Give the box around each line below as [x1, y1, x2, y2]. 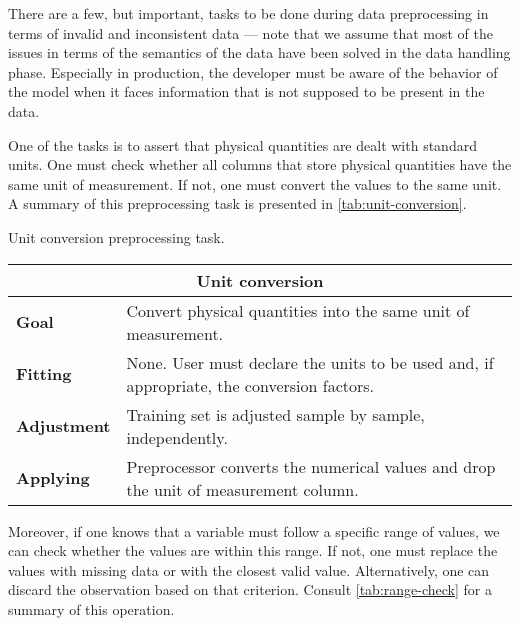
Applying [16, 466, 90, 490]
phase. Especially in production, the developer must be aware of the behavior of [8, 61, 498, 82]
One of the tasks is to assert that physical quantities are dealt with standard [8, 134, 477, 155]
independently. [126, 425, 228, 449]
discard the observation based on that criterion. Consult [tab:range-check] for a [8, 579, 492, 600]
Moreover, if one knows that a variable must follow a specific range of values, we [8, 520, 500, 541]
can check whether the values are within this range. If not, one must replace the [8, 540, 498, 561]
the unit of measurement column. [126, 477, 359, 501]
